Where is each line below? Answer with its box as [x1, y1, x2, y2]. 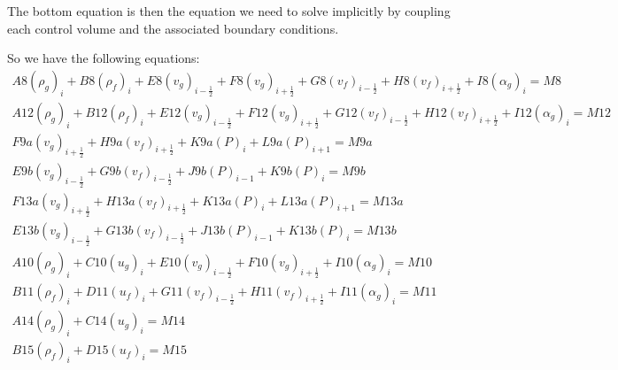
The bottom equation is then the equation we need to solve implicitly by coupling [7, 2, 451, 19]
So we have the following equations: [7, 49, 200, 67]
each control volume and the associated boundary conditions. [7, 19, 339, 37]
